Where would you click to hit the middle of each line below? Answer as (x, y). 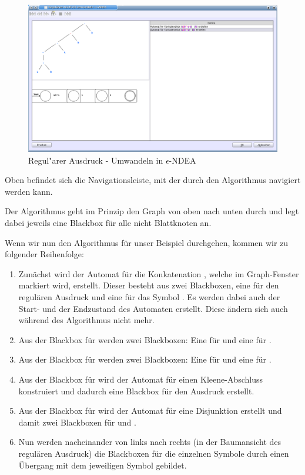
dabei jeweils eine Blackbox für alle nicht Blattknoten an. (108, 223)
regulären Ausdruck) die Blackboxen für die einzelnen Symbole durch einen (154, 453)
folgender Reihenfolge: (44, 254)
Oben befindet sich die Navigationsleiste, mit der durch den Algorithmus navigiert (153, 180)
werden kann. (29, 191)
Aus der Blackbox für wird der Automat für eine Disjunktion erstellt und (150, 411)
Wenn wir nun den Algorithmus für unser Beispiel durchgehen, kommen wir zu (147, 242)
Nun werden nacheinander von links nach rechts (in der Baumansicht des (150, 442)
